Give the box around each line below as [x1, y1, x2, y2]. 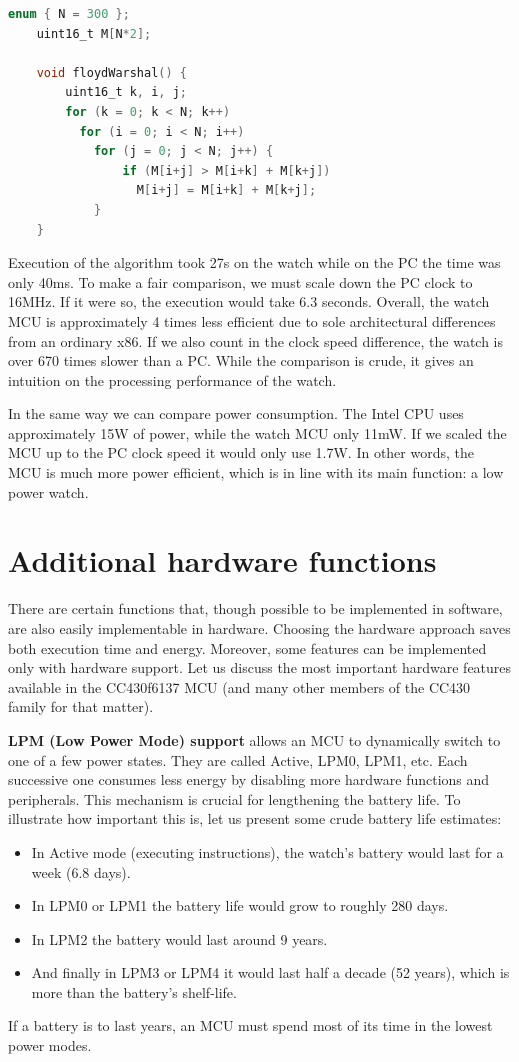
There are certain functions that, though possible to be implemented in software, [8, 598, 503, 619]
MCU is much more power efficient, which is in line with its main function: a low [8, 462, 504, 483]
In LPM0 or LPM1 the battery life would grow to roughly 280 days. [31, 895, 449, 916]
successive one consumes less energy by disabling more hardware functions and [8, 769, 490, 790]
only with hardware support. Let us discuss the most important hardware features [8, 657, 512, 678]
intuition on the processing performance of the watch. [8, 369, 337, 390]
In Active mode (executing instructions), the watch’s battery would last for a [31, 841, 504, 862]
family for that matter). [8, 696, 154, 717]
